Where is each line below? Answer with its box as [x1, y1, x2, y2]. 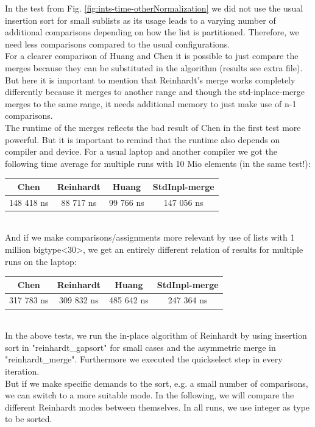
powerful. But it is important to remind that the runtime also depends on [5, 133, 280, 146]
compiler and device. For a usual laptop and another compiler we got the [5, 145, 277, 158]
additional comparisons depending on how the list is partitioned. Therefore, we [5, 26, 299, 38]
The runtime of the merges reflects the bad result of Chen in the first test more [5, 121, 301, 133]
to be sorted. [5, 412, 52, 425]
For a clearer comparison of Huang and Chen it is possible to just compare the [5, 49, 299, 62]
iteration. [5, 364, 40, 377]
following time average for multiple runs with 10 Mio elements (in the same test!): [5, 157, 311, 169]
